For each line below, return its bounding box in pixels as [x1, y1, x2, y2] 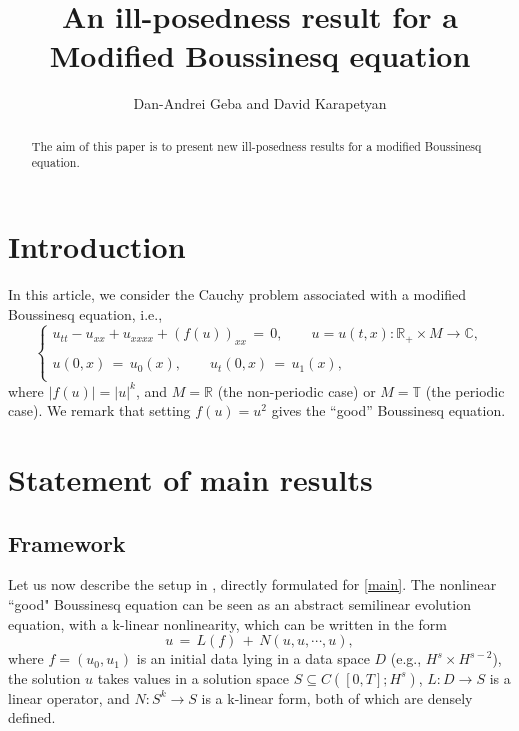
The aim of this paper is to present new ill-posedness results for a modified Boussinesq [31, 137, 482, 154]
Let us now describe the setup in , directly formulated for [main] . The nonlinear [8, 574, 497, 595]
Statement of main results [8, 458, 373, 499]
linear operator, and [8, 687, 130, 708]
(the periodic [425, 380, 505, 401]
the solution [8, 667, 81, 688]
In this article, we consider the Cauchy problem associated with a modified [8, 283, 467, 304]
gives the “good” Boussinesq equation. [271, 400, 506, 421]
